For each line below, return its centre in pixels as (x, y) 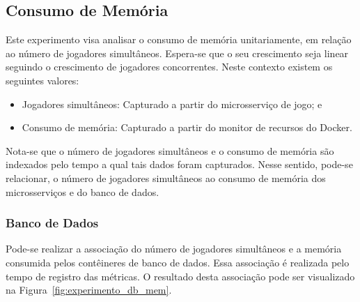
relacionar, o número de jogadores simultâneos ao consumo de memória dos (166, 178)
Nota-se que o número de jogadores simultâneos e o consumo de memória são (170, 150)
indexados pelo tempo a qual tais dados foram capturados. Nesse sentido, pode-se (179, 164)
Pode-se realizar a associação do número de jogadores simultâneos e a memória (174, 249)
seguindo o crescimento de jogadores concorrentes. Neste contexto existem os (169, 67)
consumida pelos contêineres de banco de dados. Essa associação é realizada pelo (178, 262)
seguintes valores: (42, 80)
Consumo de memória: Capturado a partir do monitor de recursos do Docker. (187, 127)
